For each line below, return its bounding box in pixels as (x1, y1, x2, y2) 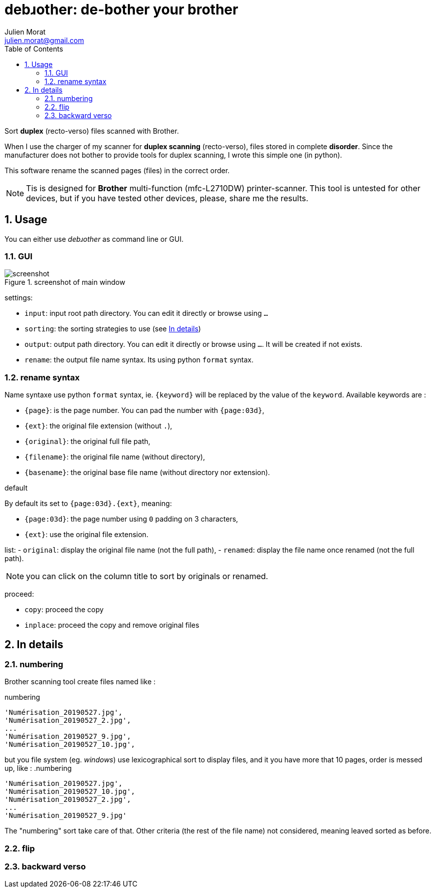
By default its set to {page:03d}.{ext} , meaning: (4, 499, 172, 508)
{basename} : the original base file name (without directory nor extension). (24, 468, 270, 477)
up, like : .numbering (4, 764, 72, 773)
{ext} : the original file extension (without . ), (24, 421, 172, 430)
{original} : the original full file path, (24, 437, 150, 446)
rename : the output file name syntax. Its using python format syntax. (24, 355, 253, 364)
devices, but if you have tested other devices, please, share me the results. (26, 193, 308, 203)
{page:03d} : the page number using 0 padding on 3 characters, (24, 515, 238, 524)
